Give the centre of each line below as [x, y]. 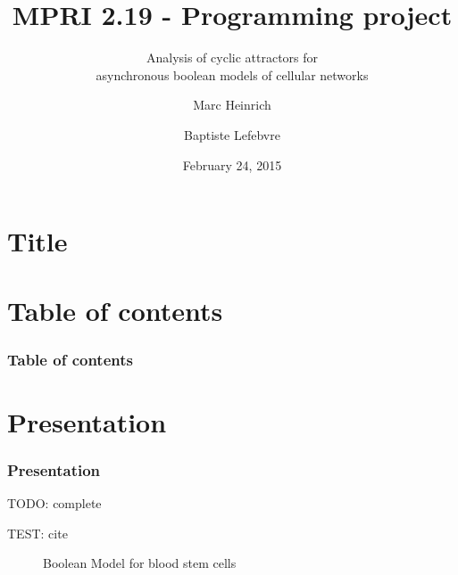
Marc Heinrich [232, 105]
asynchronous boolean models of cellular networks [232, 74]
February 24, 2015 [232, 164]
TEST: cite [37, 533]
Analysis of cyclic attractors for [232, 57]
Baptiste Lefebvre [232, 134]
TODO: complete [54, 503]
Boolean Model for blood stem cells [140, 563]
